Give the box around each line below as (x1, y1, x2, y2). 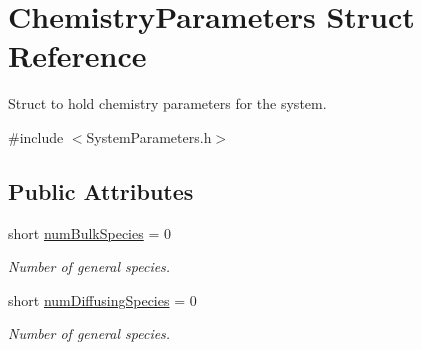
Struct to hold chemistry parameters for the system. (8, 93, 327, 114)
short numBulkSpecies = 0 (8, 222, 171, 243)
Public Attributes (8, 175, 194, 206)
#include (8, 126, 64, 147)
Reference (8, 35, 147, 76)
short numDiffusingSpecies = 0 (8, 289, 197, 310)
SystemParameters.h (86, 126, 212, 147)
